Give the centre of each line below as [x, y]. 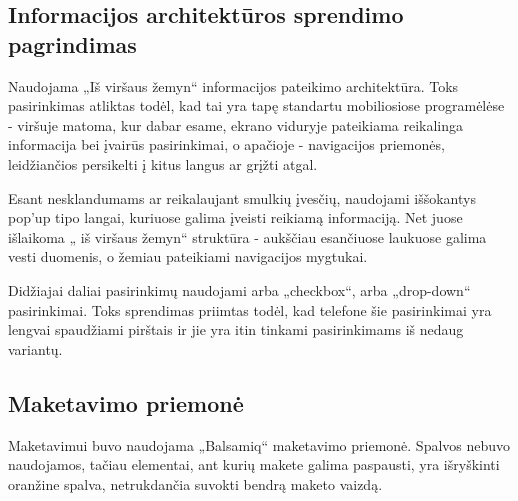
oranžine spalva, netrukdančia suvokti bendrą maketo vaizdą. [195, 483]
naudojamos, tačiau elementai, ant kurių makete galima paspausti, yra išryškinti [254, 464]
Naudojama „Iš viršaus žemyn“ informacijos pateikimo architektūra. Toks [233, 85]
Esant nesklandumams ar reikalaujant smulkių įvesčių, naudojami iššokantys [242, 197]
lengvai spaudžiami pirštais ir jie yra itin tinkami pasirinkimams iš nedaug [236, 329]
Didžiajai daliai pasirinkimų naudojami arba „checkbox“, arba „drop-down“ [239, 289]
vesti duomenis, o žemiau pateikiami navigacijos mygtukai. [188, 256]
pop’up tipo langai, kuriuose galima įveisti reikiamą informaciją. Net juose [235, 217]
